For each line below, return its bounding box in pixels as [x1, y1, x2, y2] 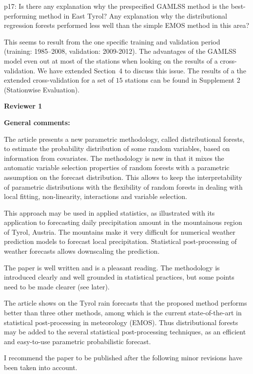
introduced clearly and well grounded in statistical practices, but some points [4, 272, 234, 282]
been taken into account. [4, 362, 78, 372]
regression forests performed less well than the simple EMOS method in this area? [4, 20, 250, 30]
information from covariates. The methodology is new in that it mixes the [4, 153, 224, 163]
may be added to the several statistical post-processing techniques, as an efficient [4, 327, 246, 337]
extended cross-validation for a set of [4, 75, 114, 85]
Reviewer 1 [4, 101, 42, 111]
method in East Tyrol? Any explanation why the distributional [39, 10, 227, 21]
